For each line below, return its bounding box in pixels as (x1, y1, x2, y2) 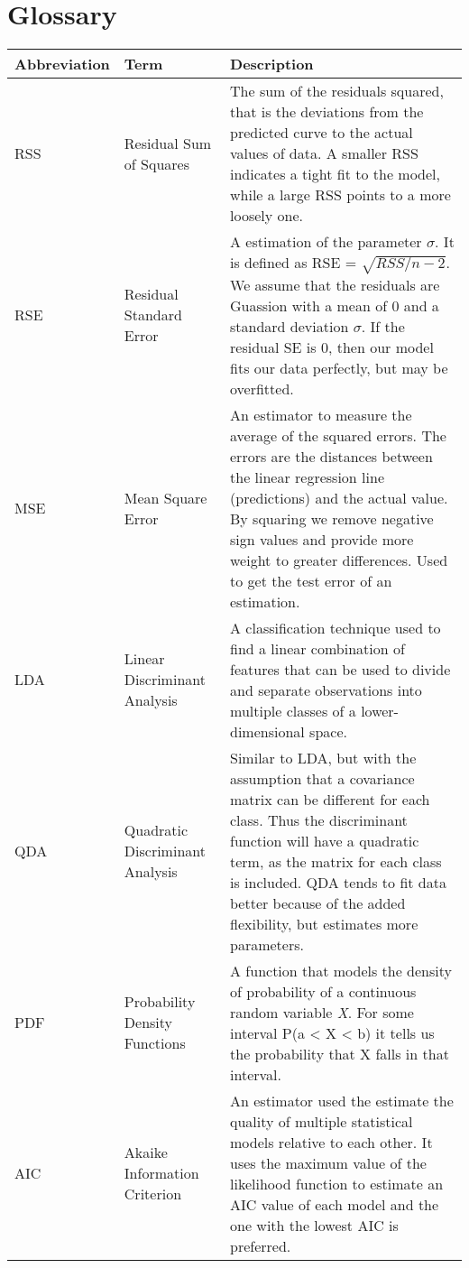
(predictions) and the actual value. (230, 486, 448, 508)
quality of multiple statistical (230, 1110, 413, 1132)
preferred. (230, 1235, 291, 1256)
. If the (361, 315, 405, 337)
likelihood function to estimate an (230, 1172, 444, 1194)
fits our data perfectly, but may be (230, 356, 448, 378)
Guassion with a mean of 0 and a (230, 294, 439, 316)
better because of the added (230, 892, 406, 913)
